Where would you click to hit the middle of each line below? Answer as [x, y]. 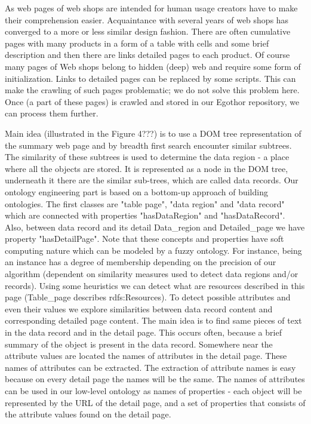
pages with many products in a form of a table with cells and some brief [137, 43]
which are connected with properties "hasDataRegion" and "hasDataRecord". [145, 215]
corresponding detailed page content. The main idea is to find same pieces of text [153, 320]
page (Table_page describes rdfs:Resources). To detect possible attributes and [148, 297]
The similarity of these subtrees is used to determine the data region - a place [147, 157]
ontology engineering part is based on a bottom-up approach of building [136, 191]
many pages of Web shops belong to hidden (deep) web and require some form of [153, 66]
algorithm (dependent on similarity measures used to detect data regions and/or [152, 274]
